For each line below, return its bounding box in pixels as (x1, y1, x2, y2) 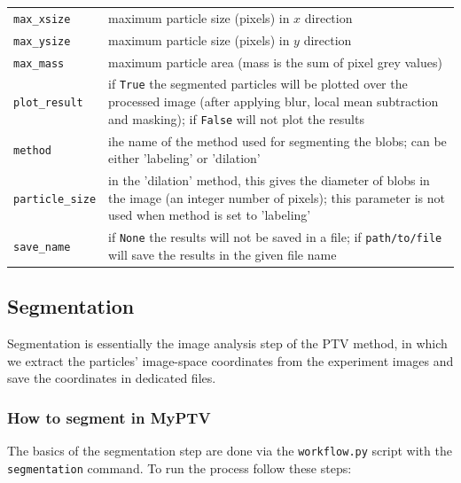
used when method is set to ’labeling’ (108, 206, 311, 224)
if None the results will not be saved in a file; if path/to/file (108, 228, 442, 246)
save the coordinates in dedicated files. (7, 369, 216, 387)
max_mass (13, 57, 65, 70)
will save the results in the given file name (108, 245, 337, 263)
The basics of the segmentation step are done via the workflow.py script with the (7, 441, 452, 460)
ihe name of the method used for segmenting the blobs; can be (108, 131, 447, 150)
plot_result (13, 97, 83, 110)
